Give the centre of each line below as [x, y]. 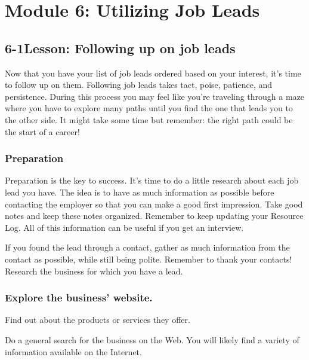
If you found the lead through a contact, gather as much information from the [147, 247]
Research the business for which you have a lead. [94, 271]
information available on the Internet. [73, 351]
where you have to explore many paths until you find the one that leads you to [149, 108]
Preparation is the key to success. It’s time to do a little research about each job [152, 180]
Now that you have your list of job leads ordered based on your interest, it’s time [153, 73]
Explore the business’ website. [79, 298]
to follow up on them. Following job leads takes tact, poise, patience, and [139, 85]
